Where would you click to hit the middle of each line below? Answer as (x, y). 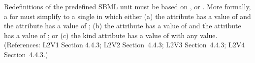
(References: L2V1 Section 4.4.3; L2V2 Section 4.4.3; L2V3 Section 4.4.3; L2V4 (125, 45)
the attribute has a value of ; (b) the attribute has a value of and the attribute (123, 26)
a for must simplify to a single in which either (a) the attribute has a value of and (127, 16)
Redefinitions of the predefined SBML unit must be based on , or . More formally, (127, 6)
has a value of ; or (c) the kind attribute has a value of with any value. (111, 35)
